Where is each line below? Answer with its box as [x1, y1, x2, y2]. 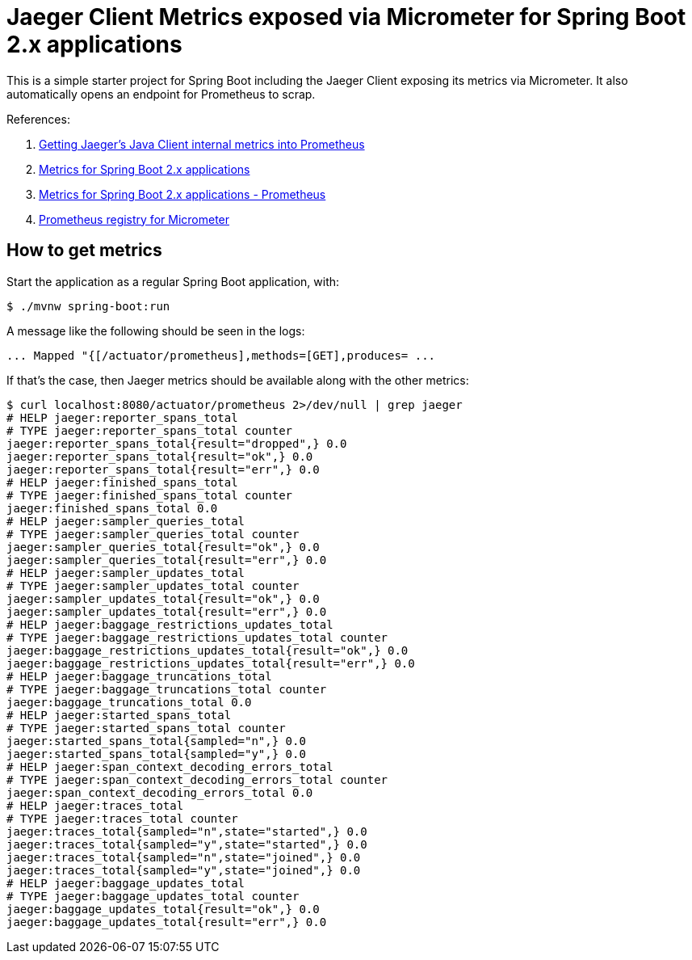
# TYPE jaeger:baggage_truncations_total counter [6, 682, 327, 696]
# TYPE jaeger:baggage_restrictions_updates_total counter [6, 630, 388, 644]
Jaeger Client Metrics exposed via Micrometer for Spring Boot [6, 3, 686, 31]
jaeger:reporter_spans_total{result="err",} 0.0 [6, 462, 320, 476]
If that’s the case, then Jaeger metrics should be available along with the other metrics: [6, 373, 469, 387]
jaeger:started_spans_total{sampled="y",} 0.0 [6, 747, 306, 760]
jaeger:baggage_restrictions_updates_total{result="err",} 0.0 [6, 656, 415, 670]
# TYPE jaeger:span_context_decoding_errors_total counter [6, 773, 388, 786]
